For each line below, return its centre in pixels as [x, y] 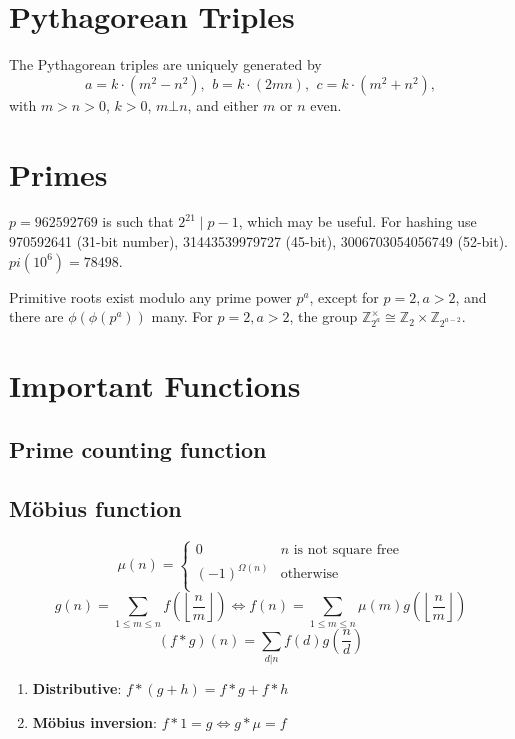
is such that [138, 221]
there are [36, 316]
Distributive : [77, 688]
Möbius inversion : [94, 721]
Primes [58, 173]
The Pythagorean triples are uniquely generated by [165, 64]
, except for [344, 296]
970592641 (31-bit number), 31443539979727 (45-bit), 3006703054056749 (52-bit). [258, 241]
